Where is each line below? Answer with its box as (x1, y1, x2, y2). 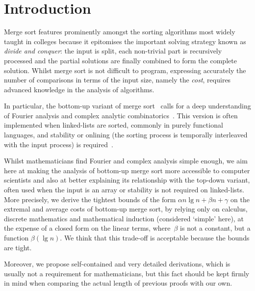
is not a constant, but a (180, 223, 251, 233)
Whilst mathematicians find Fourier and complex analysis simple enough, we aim (4, 156, 248, 166)
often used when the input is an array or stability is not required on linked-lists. (4, 185, 244, 195)
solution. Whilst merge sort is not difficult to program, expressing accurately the (4, 65, 246, 75)
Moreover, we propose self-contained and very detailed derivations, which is (4, 259, 230, 269)
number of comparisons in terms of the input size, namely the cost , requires (4, 75, 231, 85)
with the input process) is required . (4, 139, 113, 149)
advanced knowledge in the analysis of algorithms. (4, 84, 154, 94)
